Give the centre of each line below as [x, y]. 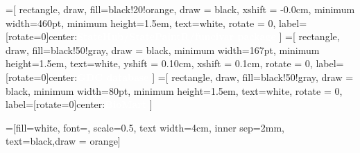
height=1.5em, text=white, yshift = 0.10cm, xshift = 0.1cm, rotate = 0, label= [175, 63]
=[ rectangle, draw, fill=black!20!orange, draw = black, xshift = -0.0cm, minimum [180, 9]
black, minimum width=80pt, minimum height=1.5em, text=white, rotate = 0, [174, 90]
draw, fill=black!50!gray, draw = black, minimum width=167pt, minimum [163, 49]
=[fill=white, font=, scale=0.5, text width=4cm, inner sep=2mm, [145, 127]
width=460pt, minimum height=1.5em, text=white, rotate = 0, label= [156, 22]
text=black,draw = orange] [63, 141]
